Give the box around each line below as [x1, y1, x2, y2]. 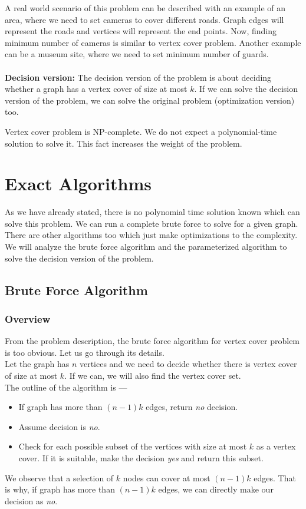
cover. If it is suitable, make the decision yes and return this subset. [18, 451, 264, 464]
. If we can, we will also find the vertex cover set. [64, 369, 241, 381]
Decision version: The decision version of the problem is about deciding [5, 71, 272, 83]
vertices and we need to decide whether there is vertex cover [79, 358, 297, 370]
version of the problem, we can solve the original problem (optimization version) [5, 94, 295, 106]
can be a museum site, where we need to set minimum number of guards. [5, 48, 269, 60]
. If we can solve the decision [194, 82, 298, 95]
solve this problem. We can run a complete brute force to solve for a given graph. [5, 217, 298, 229]
